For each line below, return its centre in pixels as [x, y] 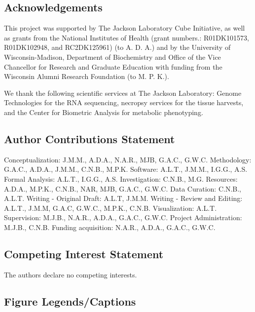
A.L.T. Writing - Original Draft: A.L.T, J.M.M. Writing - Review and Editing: [123, 198]
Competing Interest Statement [84, 253]
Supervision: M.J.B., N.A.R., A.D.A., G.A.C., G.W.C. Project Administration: [123, 217]
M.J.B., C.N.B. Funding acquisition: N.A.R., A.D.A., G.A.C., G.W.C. [110, 227]
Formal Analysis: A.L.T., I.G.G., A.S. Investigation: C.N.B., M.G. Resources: [121, 178]
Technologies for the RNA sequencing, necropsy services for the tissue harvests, [124, 102]
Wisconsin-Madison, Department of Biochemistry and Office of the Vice [112, 57]
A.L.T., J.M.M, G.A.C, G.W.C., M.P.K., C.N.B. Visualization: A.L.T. [110, 208]
